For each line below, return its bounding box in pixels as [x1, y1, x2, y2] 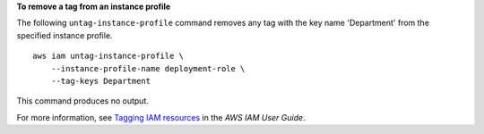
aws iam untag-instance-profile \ [32, 51, 184, 62]
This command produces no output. [16, 96, 150, 106]
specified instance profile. [16, 29, 113, 40]
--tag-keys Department [50, 76, 151, 86]
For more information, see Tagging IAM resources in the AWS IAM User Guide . [16, 112, 306, 122]
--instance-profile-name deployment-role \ [50, 63, 246, 73]
